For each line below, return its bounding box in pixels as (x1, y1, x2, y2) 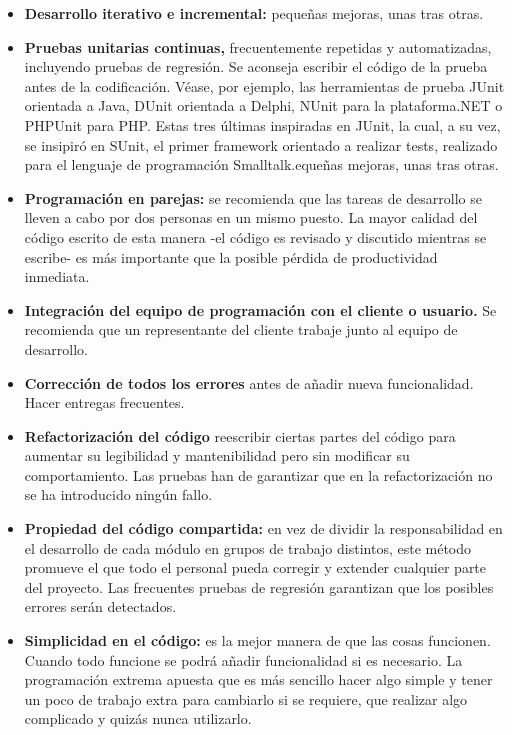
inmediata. (24, 266, 90, 287)
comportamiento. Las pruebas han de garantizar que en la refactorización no (24, 464, 493, 485)
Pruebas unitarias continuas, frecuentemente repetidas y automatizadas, (24, 36, 492, 57)
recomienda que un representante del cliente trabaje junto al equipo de (24, 319, 458, 340)
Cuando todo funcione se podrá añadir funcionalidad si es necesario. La (24, 649, 463, 670)
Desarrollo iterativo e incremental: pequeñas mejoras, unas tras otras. (24, 3, 484, 23)
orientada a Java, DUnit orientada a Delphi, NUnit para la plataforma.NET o (24, 95, 503, 116)
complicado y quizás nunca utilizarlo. (24, 708, 252, 729)
